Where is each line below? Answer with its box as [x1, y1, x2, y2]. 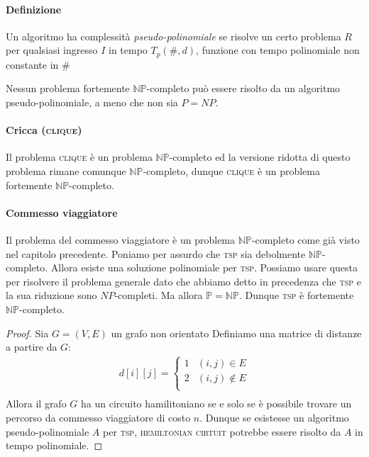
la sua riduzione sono [6, 288, 97, 303]
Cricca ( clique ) [6, 123, 82, 137]
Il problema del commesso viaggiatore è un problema [6, 232, 236, 247]
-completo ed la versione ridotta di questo [169, 149, 351, 164]
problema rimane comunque [6, 164, 126, 179]
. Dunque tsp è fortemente [238, 288, 354, 303]
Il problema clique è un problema [6, 149, 153, 164]
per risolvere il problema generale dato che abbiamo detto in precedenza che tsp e [6, 273, 361, 288]
